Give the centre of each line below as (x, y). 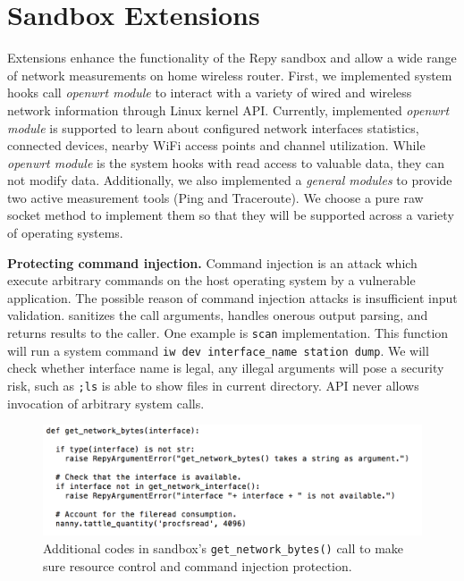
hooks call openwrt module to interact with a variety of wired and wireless (210, 93)
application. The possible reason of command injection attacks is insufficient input (232, 297)
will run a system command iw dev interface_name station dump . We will (218, 350)
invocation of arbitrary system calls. (106, 403)
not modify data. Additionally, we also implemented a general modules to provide (230, 180)
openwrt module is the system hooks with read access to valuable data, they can (226, 162)
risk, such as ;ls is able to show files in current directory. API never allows (213, 385)
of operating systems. (65, 233)
